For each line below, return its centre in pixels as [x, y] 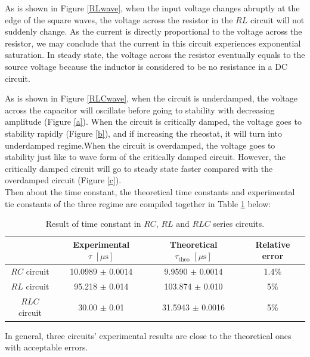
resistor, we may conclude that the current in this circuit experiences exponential [153, 43]
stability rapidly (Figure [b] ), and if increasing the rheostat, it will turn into [144, 133]
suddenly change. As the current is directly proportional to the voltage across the [154, 31]
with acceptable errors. [46, 347]
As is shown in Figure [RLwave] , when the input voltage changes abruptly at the [152, 8]
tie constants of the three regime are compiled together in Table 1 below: [138, 203]
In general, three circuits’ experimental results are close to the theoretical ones [148, 335]
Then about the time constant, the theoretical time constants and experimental [150, 191]
